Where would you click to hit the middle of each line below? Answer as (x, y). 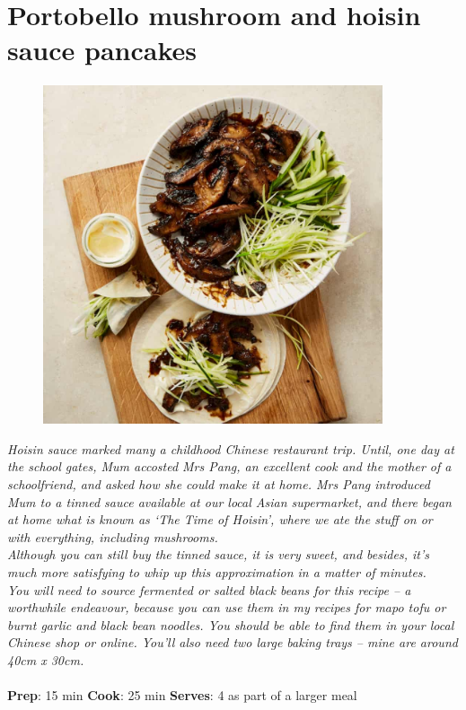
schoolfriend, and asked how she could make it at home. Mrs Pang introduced (219, 484)
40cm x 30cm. (46, 659)
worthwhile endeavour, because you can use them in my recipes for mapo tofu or (227, 607)
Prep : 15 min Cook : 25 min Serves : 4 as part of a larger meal (182, 695)
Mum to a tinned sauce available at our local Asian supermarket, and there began (229, 501)
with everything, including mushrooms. (113, 536)
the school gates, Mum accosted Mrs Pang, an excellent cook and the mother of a (229, 466)
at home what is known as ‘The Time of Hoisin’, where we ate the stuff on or (220, 519)
